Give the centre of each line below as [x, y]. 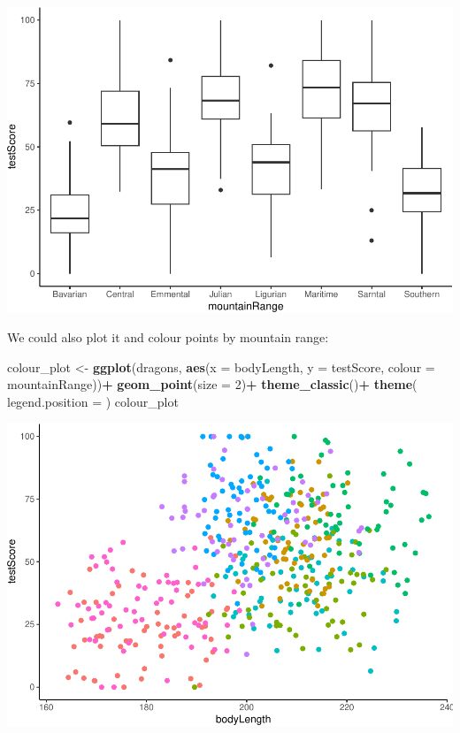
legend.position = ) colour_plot [93, 402]
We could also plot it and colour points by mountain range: [168, 337]
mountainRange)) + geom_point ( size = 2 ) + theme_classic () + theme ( [212, 384]
